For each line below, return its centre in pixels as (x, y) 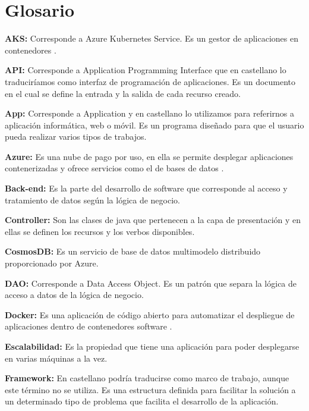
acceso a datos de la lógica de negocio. (74, 295)
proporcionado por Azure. (52, 263)
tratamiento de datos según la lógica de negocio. (92, 200)
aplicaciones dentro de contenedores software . (89, 326)
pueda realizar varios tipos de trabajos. (76, 137)
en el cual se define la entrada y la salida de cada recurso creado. (123, 93)
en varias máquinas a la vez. (56, 358)
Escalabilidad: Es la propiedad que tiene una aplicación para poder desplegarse (152, 346)
